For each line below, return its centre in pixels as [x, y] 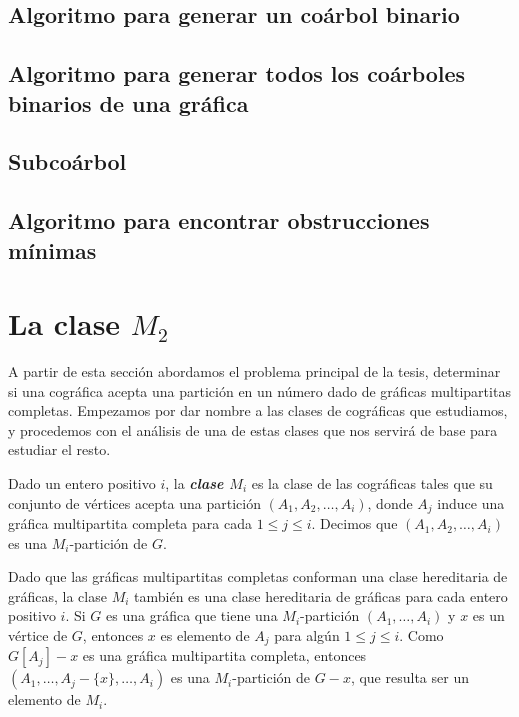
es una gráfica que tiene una [192, 615]
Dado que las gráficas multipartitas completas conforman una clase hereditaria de [258, 576]
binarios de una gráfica [128, 102]
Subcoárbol [67, 161]
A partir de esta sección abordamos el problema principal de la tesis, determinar [254, 371]
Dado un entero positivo [82, 483]
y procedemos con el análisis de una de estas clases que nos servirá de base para [253, 429]
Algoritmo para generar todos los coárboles [237, 73]
